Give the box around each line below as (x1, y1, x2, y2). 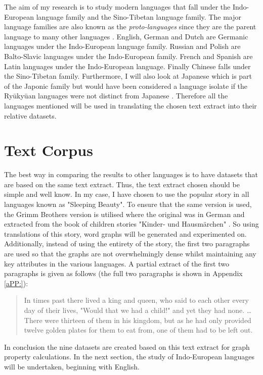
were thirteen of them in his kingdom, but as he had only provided (45, 314, 251, 325)
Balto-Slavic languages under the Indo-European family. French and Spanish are (4, 50, 253, 61)
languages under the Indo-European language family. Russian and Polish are (4, 41, 241, 51)
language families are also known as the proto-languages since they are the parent (4, 21, 256, 32)
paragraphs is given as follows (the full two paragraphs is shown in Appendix (4, 268, 243, 279)
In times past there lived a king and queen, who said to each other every (24, 295, 249, 305)
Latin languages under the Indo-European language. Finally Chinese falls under (4, 61, 251, 71)
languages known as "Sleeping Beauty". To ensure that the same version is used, (4, 199, 252, 209)
